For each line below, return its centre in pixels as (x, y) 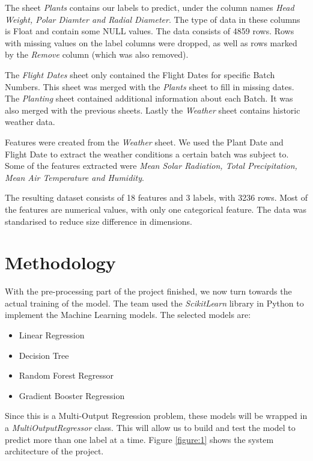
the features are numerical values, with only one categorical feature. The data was (156, 209)
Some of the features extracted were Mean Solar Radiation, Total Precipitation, (151, 166)
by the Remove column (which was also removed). (97, 54)
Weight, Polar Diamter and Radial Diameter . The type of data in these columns (153, 19)
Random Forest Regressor (66, 375)
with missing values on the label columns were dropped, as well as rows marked (151, 42)
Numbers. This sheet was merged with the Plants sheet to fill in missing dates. (150, 86)
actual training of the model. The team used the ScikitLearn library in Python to (154, 303)
